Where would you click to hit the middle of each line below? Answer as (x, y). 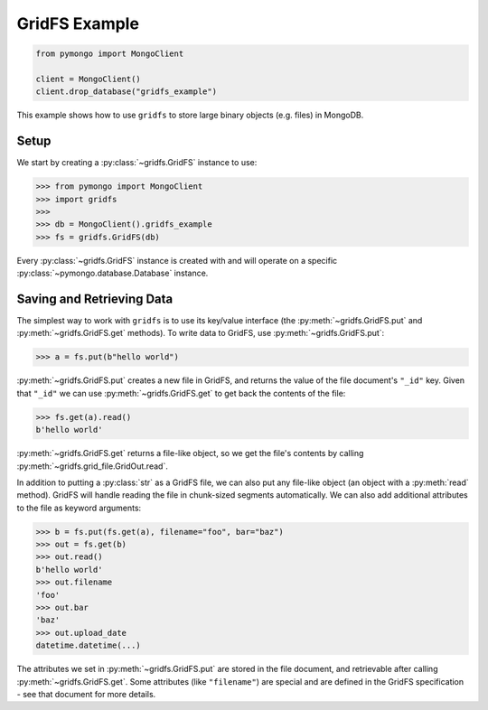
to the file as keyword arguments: (79, 508)
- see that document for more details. (86, 694)
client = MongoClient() (89, 79)
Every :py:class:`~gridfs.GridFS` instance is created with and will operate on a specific (177, 260)
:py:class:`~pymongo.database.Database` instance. (113, 273)
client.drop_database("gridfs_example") (126, 92)
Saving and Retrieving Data (95, 299)
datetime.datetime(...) (89, 645)
